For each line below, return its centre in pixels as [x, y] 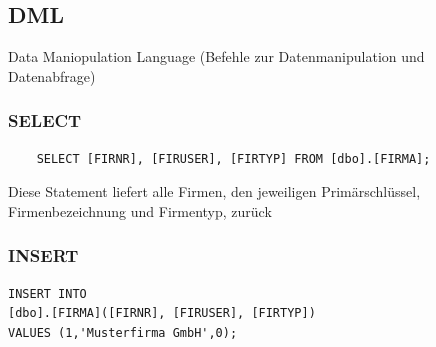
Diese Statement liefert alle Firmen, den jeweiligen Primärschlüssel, [214, 191]
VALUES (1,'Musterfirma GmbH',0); [123, 332]
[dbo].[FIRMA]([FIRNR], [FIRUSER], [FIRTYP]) [162, 313]
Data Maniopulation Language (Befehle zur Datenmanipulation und [216, 56]
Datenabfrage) [52, 75]
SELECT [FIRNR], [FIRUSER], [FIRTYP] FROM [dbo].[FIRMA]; [233, 158]
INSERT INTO [47, 293]
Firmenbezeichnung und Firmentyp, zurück [140, 210]
